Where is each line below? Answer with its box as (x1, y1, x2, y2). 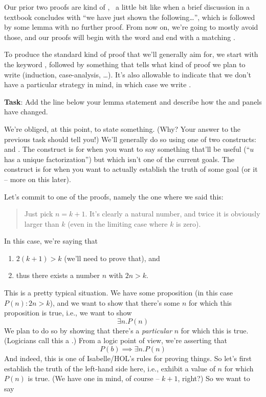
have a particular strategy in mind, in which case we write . (4, 79, 191, 90)
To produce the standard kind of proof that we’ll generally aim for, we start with (4, 49, 258, 59)
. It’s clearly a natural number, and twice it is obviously (85, 208, 260, 219)
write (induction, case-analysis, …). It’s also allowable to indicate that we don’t (4, 69, 252, 80)
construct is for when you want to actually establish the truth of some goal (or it (4, 164, 258, 174)
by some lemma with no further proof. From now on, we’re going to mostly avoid (4, 22, 258, 32)
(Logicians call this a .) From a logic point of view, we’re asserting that (4, 335, 227, 346)
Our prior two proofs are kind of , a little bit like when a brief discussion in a (4, 2, 250, 12)
